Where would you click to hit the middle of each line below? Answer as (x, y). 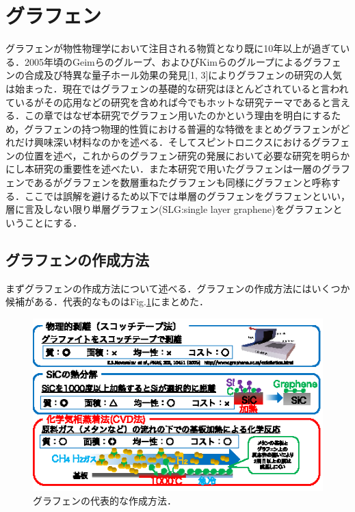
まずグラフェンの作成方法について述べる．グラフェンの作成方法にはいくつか (178, 288)
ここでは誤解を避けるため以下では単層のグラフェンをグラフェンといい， (187, 195)
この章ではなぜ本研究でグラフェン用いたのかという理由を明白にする (178, 115)
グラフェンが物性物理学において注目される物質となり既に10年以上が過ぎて (173, 48)
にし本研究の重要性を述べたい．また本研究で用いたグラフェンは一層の (163, 169)
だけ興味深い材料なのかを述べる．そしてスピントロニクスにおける (163, 142)
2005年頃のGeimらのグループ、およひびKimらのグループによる (163, 61)
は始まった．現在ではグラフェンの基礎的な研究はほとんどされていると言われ (177, 88)
